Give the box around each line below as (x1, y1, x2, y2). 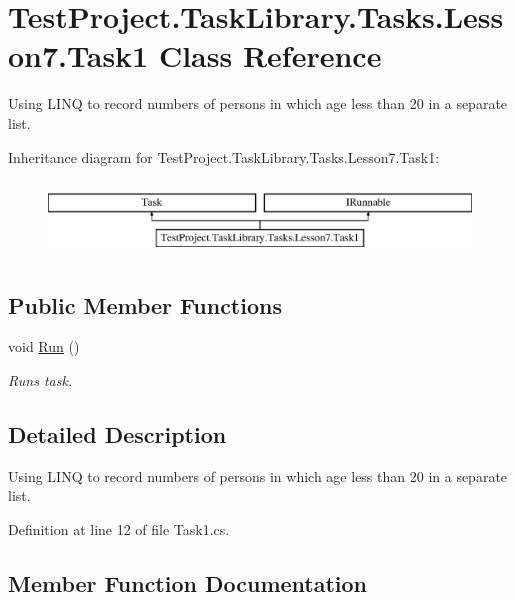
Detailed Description (8, 419, 227, 450)
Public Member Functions (8, 289, 282, 320)
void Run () (8, 336, 80, 357)
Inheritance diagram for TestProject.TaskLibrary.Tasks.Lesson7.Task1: (8, 146, 440, 167)
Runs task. (8, 370, 73, 391)
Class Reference (158, 35, 382, 76)
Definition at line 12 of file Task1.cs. (8, 519, 230, 540)
